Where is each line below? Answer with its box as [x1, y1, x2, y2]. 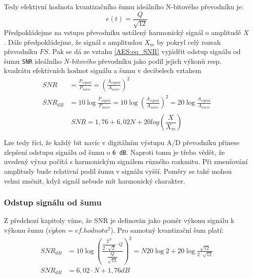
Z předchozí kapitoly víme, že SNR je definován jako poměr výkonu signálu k [4, 215, 234, 225]
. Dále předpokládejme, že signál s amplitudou [4, 37, 142, 47]
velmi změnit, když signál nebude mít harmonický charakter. [4, 175, 185, 185]
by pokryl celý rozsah [156, 37, 221, 47]
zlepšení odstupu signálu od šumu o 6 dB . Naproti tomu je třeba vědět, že [4, 147, 225, 157]
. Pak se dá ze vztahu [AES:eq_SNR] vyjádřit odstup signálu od [48, 46, 241, 56]
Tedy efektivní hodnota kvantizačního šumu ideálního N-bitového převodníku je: [4, 1, 244, 11]
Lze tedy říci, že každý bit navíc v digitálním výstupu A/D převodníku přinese [4, 137, 239, 148]
